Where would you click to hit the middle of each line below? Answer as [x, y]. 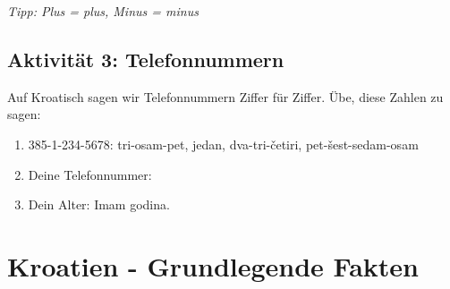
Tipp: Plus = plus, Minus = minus [103, 11]
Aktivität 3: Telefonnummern [146, 59]
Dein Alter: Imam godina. [99, 204]
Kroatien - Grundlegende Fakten [213, 265]
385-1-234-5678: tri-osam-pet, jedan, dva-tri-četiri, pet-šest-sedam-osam [223, 144]
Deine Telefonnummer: [90, 174]
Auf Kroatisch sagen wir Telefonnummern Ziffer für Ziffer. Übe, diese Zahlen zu [225, 96]
